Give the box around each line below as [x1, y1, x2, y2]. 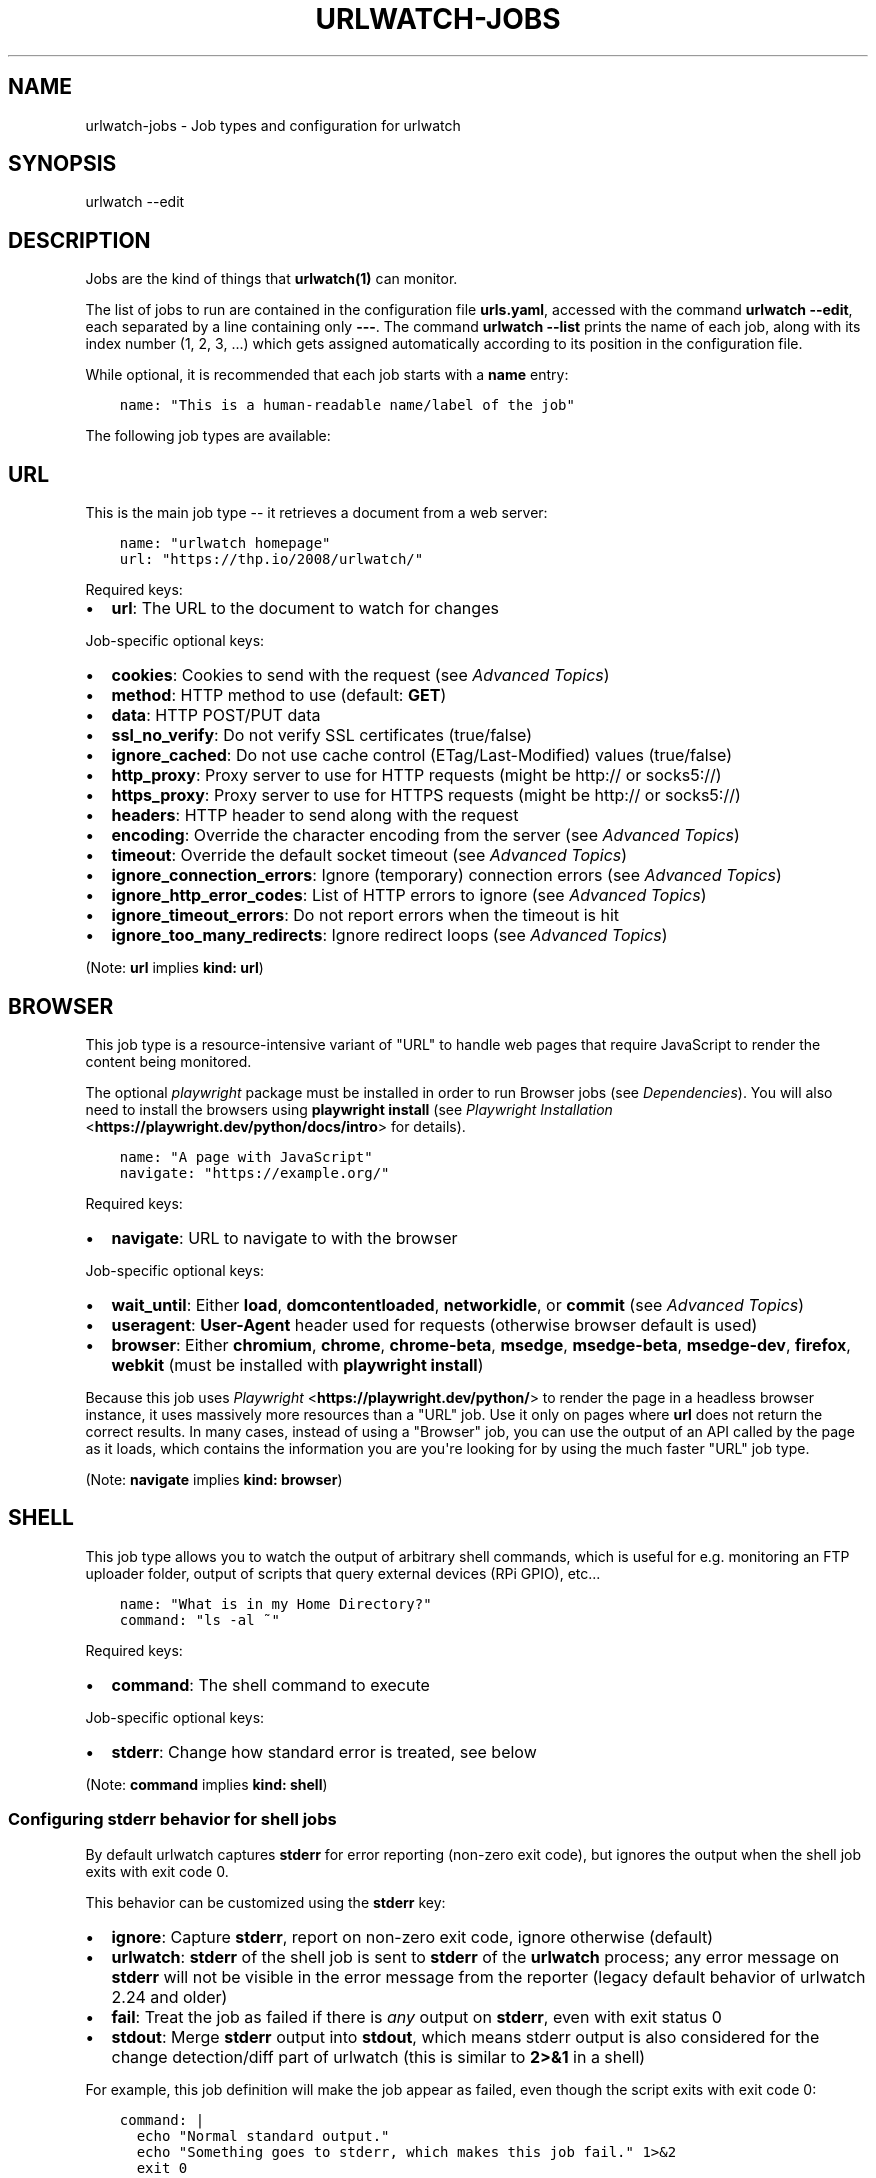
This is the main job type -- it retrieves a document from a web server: [85, 504, 548, 522]
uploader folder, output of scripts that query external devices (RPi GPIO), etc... [85, 1564, 601, 1582]
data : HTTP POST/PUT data [111, 705, 321, 726]
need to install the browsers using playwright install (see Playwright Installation [85, 1100, 613, 1118]
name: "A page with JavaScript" [119, 1148, 373, 1165]
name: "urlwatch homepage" [119, 535, 331, 552]
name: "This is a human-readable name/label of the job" [119, 397, 575, 414]
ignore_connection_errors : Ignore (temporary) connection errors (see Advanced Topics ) [111, 865, 782, 886]
